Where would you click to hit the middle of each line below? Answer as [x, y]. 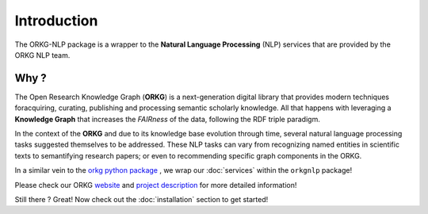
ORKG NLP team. [42, 55]
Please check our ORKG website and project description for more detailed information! [156, 185]
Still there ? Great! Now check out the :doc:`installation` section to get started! [141, 199]
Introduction [56, 21]
